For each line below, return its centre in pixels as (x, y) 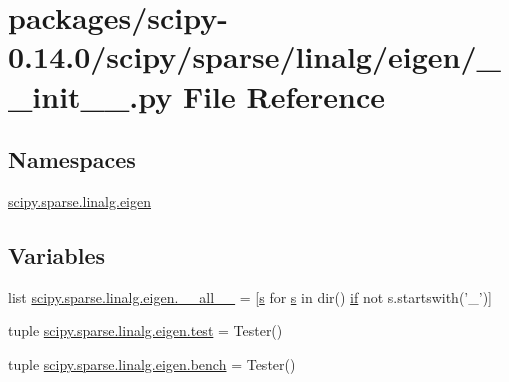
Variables (57, 254)
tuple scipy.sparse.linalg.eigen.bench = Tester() (152, 363)
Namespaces (72, 159)
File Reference (284, 95)
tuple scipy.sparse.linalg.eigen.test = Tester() (145, 330)
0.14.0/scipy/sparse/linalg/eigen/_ (254, 56)
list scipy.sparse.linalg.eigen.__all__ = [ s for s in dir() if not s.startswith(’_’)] (250, 296)
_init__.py (90, 95)
